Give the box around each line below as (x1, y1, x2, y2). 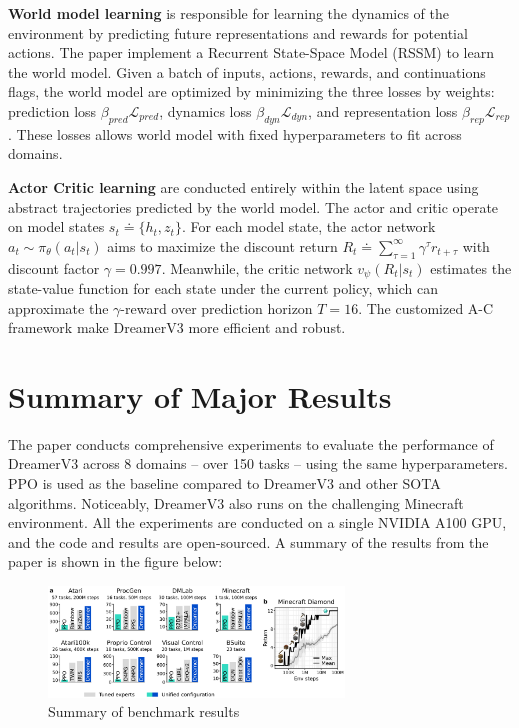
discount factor (8, 257, 100, 278)
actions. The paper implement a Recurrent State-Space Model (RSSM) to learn (8, 42, 494, 63)
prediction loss (8, 100, 97, 121)
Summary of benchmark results (48, 701, 240, 722)
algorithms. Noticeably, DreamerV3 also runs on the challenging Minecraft (8, 492, 464, 513)
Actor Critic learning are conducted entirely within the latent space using (8, 176, 479, 197)
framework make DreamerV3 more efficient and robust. (8, 317, 346, 338)
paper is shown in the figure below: (8, 551, 223, 572)
